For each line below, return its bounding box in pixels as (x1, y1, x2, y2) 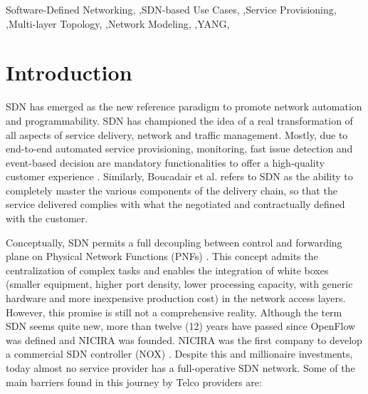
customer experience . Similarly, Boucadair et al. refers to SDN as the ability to (6, 169, 353, 184)
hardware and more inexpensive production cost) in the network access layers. (6, 291, 346, 306)
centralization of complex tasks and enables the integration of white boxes (6, 262, 329, 277)
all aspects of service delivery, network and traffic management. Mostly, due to (6, 127, 348, 142)
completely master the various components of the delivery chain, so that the (6, 182, 337, 197)
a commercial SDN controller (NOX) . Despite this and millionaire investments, (6, 346, 353, 361)
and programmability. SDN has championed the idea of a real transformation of (6, 113, 353, 128)
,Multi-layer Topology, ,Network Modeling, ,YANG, (6, 16, 230, 31)
